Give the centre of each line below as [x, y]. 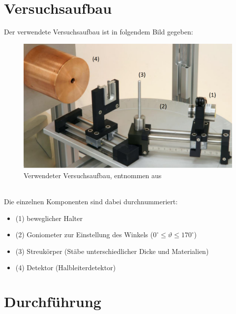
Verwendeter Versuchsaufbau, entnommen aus [93, 175]
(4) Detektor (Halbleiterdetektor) [66, 267]
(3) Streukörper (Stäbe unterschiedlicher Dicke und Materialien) [112, 251]
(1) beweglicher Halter [49, 218]
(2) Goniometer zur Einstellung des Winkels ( [84, 235]
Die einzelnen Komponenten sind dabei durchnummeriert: [91, 201]
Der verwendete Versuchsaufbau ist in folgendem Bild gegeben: [99, 32]
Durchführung [53, 301]
